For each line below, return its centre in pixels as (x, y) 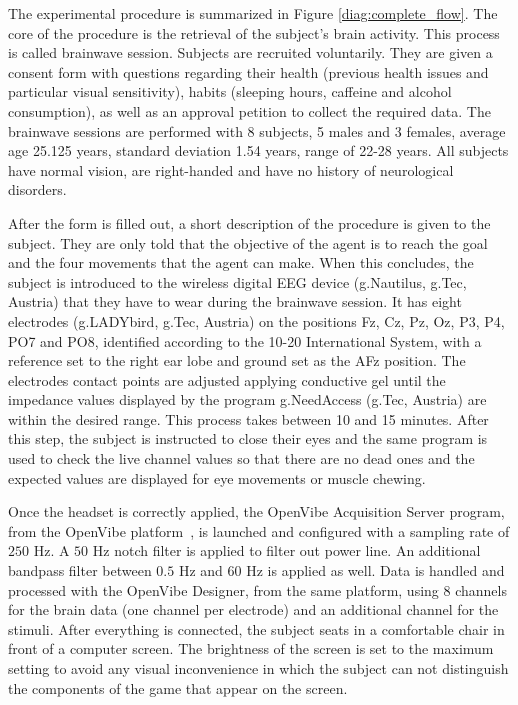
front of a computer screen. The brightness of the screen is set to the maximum (251, 648)
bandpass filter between (80, 570)
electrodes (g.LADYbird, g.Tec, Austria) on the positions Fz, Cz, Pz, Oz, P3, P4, (256, 320)
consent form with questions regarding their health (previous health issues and (248, 71)
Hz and (200, 570)
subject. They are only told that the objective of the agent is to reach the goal (248, 242)
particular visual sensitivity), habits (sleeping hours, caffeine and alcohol (230, 91)
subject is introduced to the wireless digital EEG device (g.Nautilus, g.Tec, (237, 281)
